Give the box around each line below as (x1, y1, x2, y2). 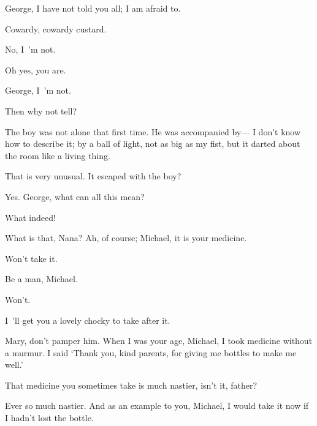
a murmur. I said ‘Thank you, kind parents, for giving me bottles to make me (5, 346, 297, 359)
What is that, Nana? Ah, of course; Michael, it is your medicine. (5, 231, 247, 244)
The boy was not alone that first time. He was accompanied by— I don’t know (5, 125, 301, 138)
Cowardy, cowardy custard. (5, 22, 107, 35)
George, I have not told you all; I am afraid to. (5, 2, 181, 14)
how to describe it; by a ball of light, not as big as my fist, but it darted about (5, 137, 300, 150)
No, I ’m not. (5, 43, 56, 56)
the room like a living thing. (5, 149, 110, 162)
